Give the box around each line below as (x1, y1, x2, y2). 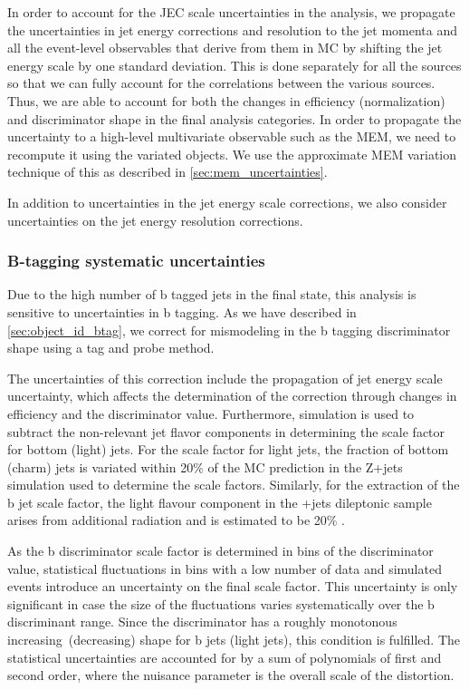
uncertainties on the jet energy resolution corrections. (7, 210, 303, 229)
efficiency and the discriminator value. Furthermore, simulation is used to (7, 403, 415, 423)
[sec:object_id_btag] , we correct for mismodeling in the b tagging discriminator (7, 320, 451, 339)
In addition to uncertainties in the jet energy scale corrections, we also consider (7, 192, 447, 211)
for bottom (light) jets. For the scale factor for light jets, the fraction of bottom (7, 440, 449, 459)
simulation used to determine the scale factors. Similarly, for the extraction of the (7, 475, 460, 494)
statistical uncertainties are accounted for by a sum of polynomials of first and (7, 647, 442, 666)
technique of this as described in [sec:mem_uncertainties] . (7, 162, 328, 181)
